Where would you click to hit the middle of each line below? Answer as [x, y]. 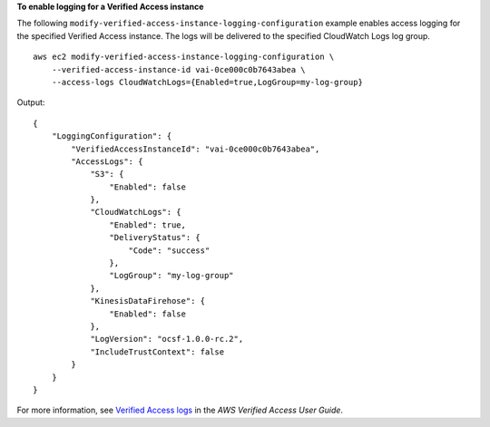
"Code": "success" [169, 250]
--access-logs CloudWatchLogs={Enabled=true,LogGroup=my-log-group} [207, 82]
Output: [31, 102]
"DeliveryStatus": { [155, 238]
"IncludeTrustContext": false [157, 352]
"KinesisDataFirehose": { [148, 301]
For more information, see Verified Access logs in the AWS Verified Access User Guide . [180, 410]
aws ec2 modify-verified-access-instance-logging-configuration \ [184, 57]
